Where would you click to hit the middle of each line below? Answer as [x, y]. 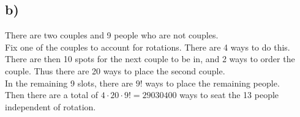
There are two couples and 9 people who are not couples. [112, 35]
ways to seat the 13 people [229, 95]
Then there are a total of [52, 95]
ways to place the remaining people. [212, 83]
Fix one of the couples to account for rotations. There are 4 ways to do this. [148, 47]
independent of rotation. [51, 106]
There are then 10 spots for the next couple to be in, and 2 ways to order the [150, 59]
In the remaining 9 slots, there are [69, 83]
